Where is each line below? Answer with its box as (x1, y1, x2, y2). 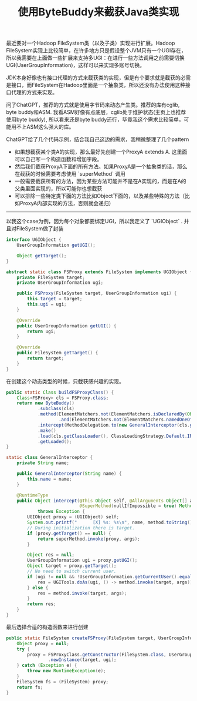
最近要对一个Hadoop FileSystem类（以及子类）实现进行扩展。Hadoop (6, 39, 175, 47)
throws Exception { (37, 509, 85, 515)
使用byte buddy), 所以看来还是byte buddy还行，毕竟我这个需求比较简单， (6, 116, 184, 123)
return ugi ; (27, 328, 57, 334)
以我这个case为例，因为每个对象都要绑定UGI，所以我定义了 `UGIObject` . (6, 218, 183, 225)
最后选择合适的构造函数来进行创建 (6, 623, 89, 630)
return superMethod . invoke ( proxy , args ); (37, 536, 141, 542)
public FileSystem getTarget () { (16, 350, 98, 356)
